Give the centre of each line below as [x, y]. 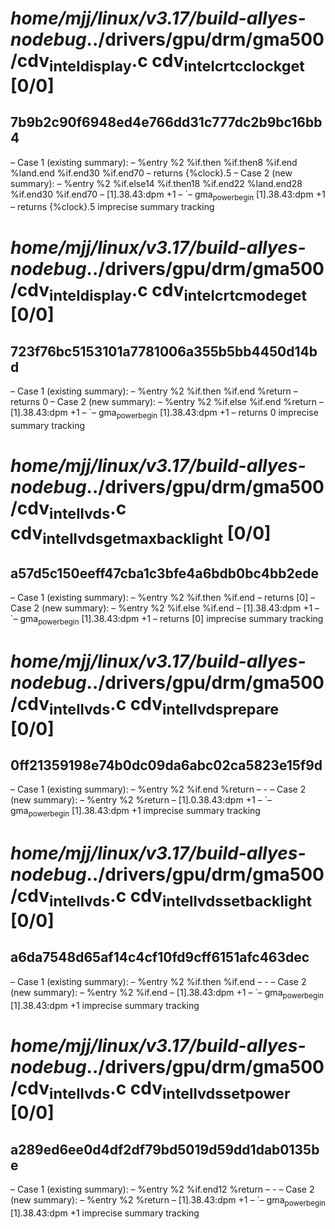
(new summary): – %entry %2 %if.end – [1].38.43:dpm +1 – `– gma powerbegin [167, 993]
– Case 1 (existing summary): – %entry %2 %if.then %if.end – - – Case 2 [158, 981]
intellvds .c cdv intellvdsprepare [164, 705]
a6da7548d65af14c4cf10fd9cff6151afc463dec [160, 957]
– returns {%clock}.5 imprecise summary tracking [112, 207]
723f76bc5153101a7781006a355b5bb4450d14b [164, 351]
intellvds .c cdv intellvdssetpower [170, 1090]
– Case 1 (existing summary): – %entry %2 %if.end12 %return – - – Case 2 [162, 1189]
